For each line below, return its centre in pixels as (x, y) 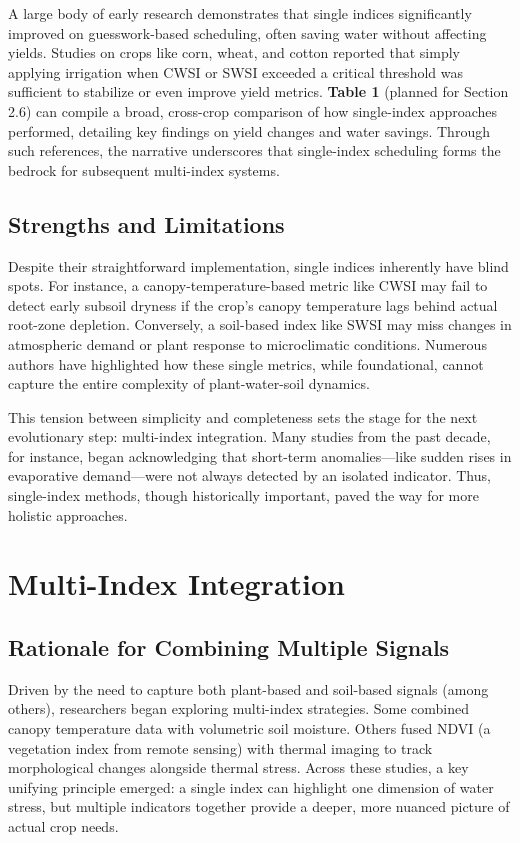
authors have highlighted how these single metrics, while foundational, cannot (246, 363)
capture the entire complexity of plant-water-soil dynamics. (189, 383)
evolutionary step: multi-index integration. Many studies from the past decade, (249, 436)
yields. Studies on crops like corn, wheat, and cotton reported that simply (234, 52)
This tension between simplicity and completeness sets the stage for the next (243, 416)
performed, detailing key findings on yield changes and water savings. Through (249, 130)
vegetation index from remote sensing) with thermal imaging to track (220, 747)
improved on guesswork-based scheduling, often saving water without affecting (247, 32)
